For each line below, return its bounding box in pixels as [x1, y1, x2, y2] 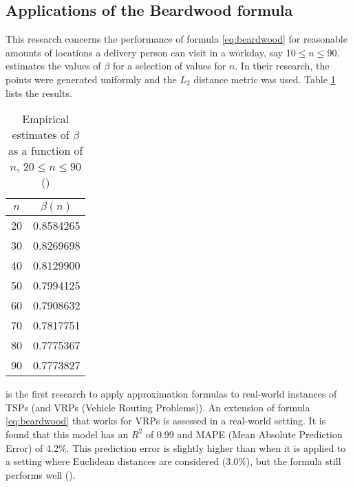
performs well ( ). [6, 467, 76, 481]
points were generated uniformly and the [6, 72, 177, 86]
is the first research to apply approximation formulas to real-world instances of [6, 387, 337, 401]
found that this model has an [6, 426, 129, 441]
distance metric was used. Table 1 [193, 72, 336, 86]
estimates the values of [6, 58, 101, 73]
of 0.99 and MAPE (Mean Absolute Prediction [145, 426, 343, 441]
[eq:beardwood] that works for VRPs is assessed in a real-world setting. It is [6, 413, 326, 428]
